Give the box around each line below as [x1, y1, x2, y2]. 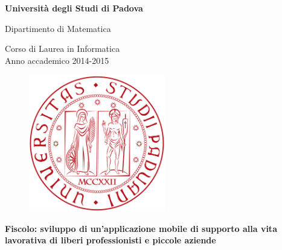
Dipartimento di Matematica [5, 22, 111, 34]
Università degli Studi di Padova [5, 2, 143, 14]
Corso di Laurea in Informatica [5, 42, 120, 55]
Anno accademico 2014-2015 [5, 54, 109, 66]
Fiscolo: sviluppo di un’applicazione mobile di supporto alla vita [5, 222, 277, 234]
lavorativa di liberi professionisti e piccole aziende [5, 234, 216, 246]
